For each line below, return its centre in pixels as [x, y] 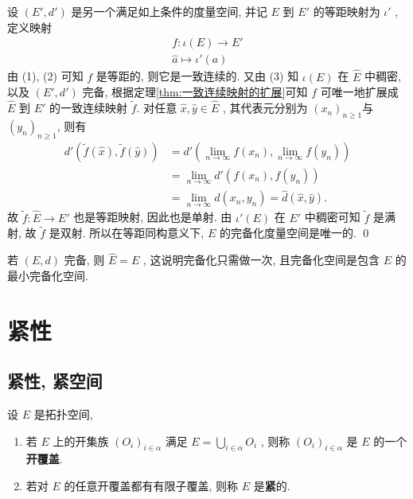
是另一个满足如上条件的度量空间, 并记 [169, 11]
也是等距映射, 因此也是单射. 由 [153, 217]
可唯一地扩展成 [359, 92]
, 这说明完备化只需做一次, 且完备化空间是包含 [261, 260]
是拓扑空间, [63, 414]
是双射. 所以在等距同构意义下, [127, 233]
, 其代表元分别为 [265, 108]
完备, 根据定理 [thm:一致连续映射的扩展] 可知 [195, 92]
